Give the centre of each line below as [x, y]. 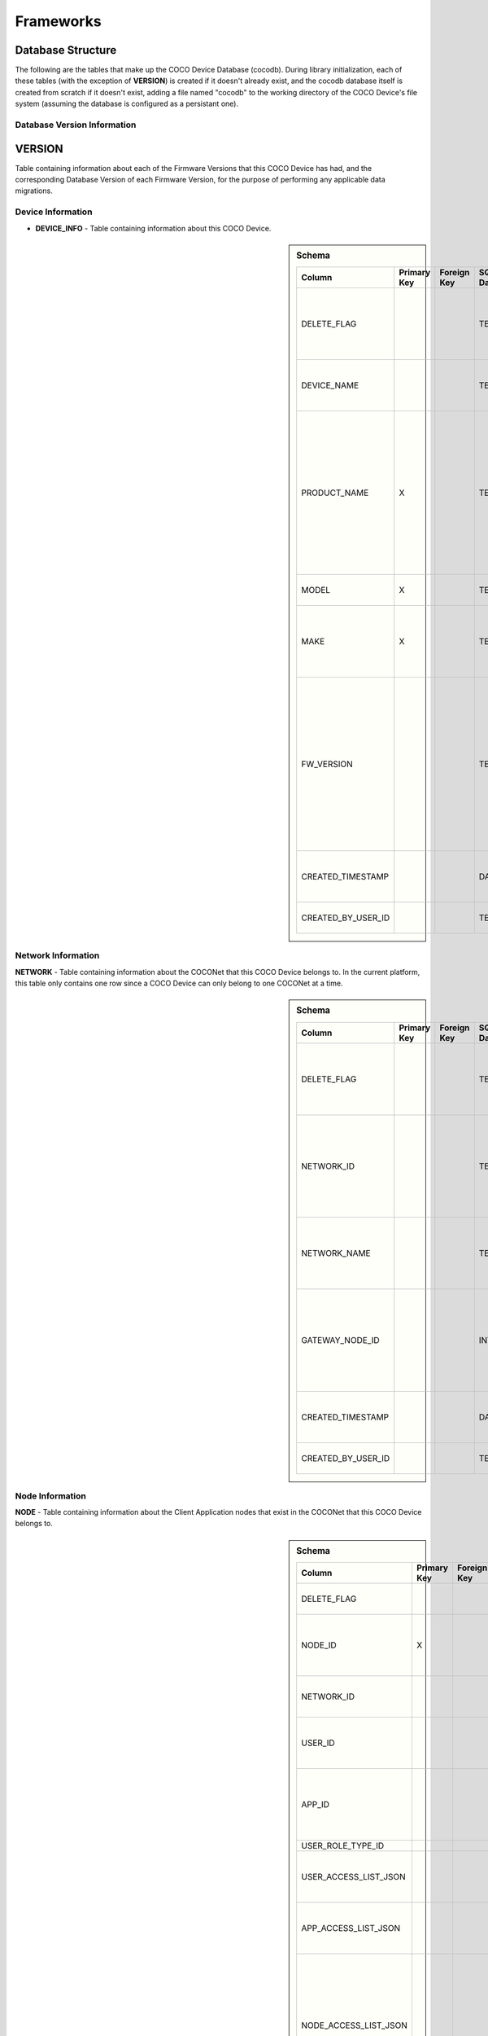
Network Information [57, 955]
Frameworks [58, 21]
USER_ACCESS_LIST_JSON [353, 1877]
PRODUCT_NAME [335, 493]
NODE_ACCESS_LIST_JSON [355, 2025]
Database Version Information [76, 125]
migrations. [34, 191]
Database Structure [66, 50]
